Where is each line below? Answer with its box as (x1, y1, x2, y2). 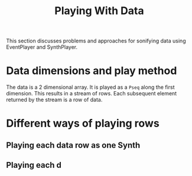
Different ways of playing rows (6, 117, 160, 130)
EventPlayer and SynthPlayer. (6, 44, 78, 51)
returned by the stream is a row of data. (6, 96, 103, 104)
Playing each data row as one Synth (6, 140, 141, 150)
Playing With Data (54, 4, 144, 18)
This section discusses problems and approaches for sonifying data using (6, 37, 186, 45)
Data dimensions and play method (6, 64, 177, 78)
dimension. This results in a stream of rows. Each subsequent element (6, 90, 177, 97)
